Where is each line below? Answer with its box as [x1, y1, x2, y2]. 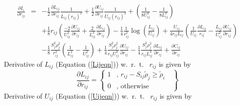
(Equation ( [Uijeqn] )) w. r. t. [55, 90, 145, 101]
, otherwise [116, 82, 149, 90]
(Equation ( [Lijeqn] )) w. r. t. [55, 58, 144, 69]
